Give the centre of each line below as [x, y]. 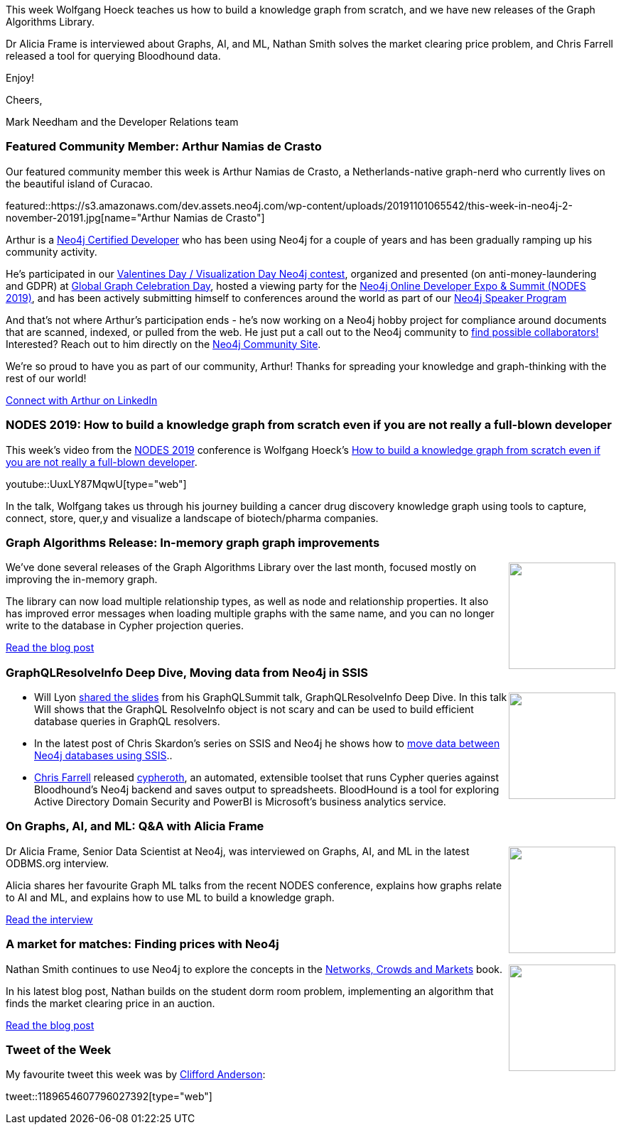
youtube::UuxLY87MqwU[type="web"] [96, 484]
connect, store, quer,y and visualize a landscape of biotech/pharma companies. [192, 518]
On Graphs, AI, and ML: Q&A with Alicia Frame [135, 826]
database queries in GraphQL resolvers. [127, 721]
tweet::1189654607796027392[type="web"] [109, 1097]
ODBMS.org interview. [57, 863]
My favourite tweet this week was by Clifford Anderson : [136, 1075]
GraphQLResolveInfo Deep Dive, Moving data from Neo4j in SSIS [187, 672]
